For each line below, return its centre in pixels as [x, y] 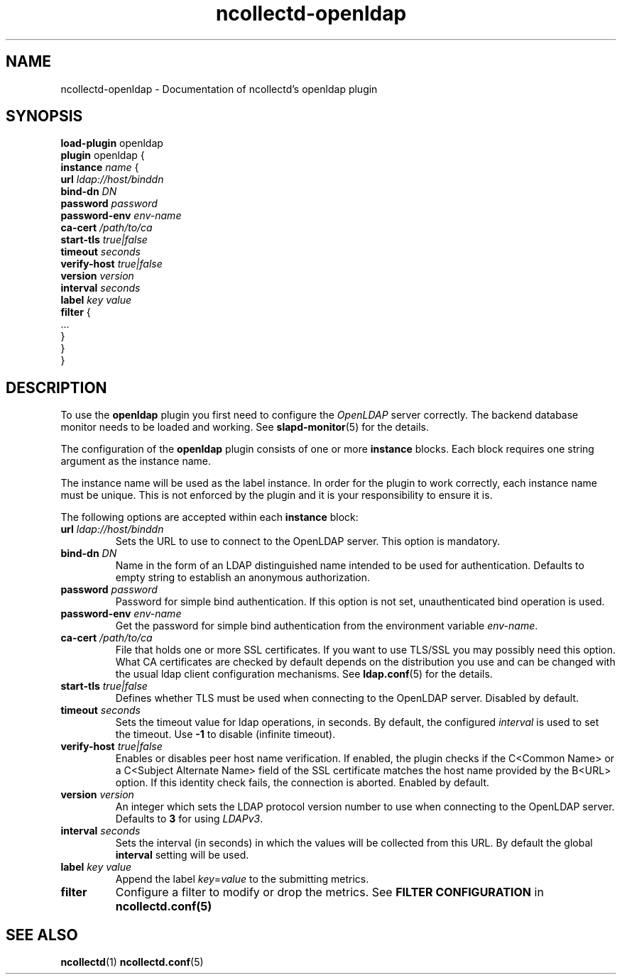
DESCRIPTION [56, 387]
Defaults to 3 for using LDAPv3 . [189, 819]
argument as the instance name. [136, 461]
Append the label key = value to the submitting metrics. [242, 879]
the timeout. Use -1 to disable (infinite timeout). [225, 734]
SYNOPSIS [44, 116]
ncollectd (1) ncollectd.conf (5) [132, 962]
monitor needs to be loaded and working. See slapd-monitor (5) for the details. [245, 427]
